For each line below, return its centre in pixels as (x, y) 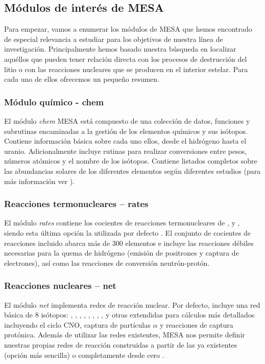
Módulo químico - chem (54, 101)
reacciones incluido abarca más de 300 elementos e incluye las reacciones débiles (129, 243)
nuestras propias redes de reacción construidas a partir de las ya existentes (121, 344)
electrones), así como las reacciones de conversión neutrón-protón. (107, 263)
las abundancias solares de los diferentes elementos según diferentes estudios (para (132, 170)
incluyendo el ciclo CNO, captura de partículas (77, 324)
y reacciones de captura (197, 324)
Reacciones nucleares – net (60, 286)
